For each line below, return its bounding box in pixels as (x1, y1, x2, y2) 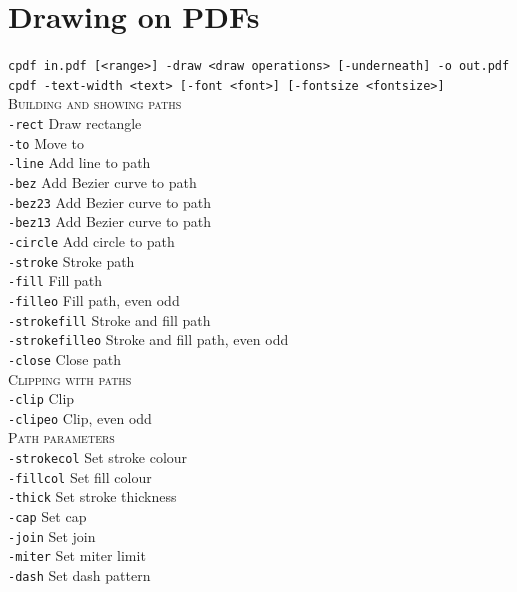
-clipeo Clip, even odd (8, 407, 152, 428)
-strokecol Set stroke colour (8, 447, 188, 468)
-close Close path (8, 348, 122, 369)
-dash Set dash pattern (8, 565, 151, 585)
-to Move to (8, 132, 84, 153)
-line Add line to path (8, 152, 151, 173)
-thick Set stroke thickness (8, 486, 177, 507)
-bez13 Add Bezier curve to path (8, 211, 212, 232)
